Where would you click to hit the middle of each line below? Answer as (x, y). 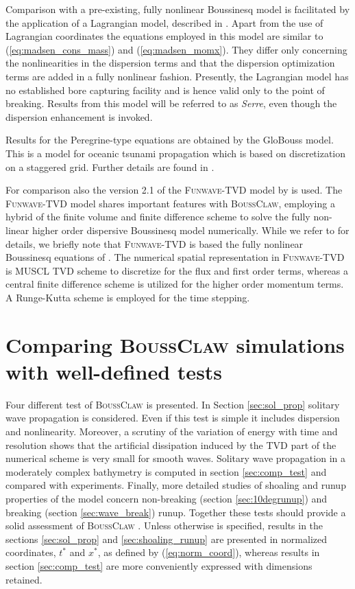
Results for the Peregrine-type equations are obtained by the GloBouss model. (170, 140)
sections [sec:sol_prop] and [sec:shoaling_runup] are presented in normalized (167, 539)
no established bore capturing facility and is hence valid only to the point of (165, 90)
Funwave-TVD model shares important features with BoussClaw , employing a (170, 203)
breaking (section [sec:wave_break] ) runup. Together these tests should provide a (176, 512)
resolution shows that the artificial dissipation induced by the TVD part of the (171, 444)
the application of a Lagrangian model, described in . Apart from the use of (164, 22)
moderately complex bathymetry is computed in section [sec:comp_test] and (166, 471)
